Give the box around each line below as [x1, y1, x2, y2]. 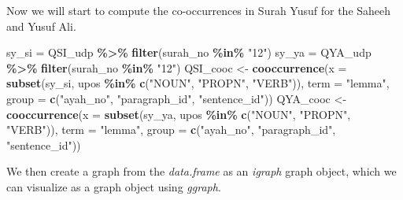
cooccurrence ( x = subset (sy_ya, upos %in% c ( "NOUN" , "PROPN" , [6, 106, 351, 122]
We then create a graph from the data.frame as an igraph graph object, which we [6, 163, 397, 180]
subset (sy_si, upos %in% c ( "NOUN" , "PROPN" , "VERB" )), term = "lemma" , [6, 75, 390, 91]
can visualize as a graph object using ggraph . [6, 178, 221, 194]
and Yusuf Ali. [6, 17, 76, 34]
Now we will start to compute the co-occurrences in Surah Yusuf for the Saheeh [6, 2, 391, 18]
